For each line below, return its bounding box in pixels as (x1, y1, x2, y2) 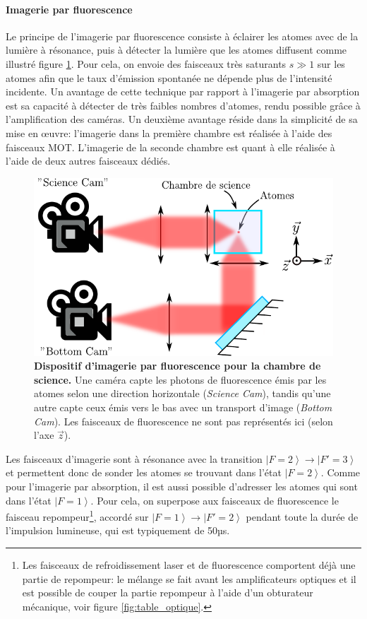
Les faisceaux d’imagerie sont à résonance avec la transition (6, 451, 263, 466)
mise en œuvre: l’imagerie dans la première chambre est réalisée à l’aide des (6, 125, 332, 140)
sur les (317, 56, 345, 71)
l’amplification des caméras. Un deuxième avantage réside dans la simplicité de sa (6, 112, 358, 126)
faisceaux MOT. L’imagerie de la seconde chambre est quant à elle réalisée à (6, 139, 335, 154)
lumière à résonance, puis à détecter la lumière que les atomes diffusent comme (6, 42, 347, 57)
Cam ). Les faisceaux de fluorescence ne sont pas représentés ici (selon (34, 413, 333, 428)
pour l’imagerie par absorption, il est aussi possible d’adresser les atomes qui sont (6, 479, 358, 494)
